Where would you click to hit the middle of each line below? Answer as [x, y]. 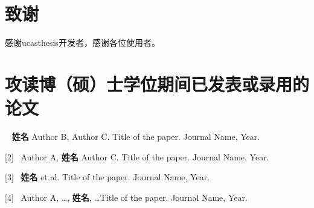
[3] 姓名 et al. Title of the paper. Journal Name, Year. [107, 177]
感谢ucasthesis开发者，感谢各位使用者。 [82, 43]
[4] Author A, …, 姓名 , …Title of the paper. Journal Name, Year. [126, 197]
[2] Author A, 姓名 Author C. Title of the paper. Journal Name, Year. [137, 156]
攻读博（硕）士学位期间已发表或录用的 [157, 84]
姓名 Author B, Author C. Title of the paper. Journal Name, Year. [136, 137]
